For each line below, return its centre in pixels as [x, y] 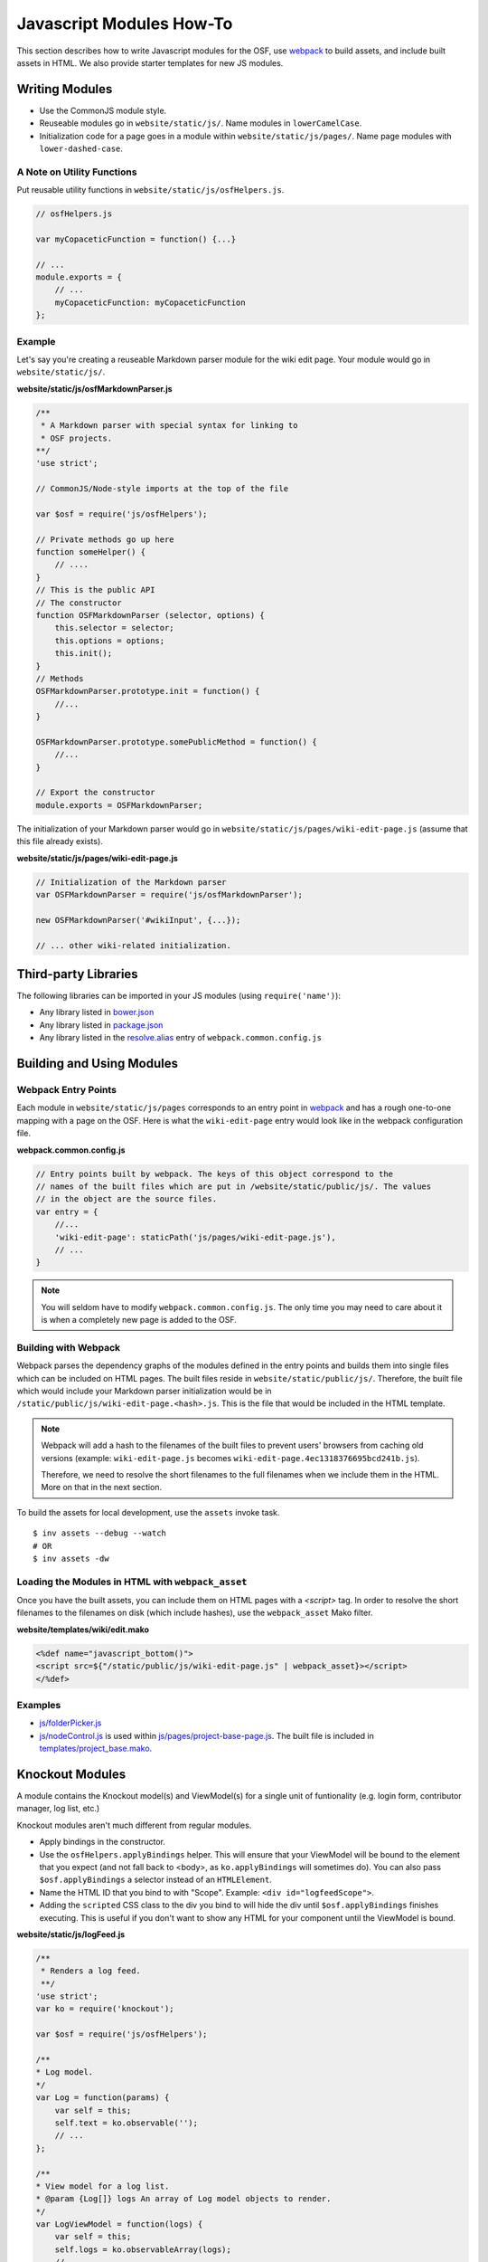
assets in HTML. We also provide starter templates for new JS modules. [150, 62]
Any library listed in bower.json [97, 1012]
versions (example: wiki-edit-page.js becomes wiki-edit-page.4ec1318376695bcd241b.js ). [230, 1458]
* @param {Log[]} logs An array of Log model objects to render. [183, 2199]
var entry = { [67, 1212]
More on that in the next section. [102, 1487]
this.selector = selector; [115, 628]
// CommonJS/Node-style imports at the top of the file [162, 489]
